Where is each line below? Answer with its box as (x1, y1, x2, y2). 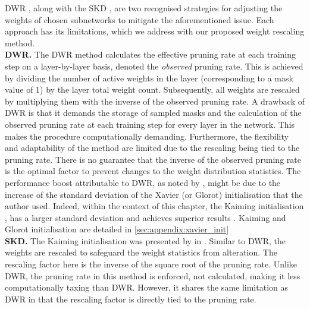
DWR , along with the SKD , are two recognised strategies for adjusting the (5, 2, 283, 14)
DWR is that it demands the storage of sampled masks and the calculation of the (5, 106, 302, 119)
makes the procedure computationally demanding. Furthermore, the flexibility (5, 130, 289, 142)
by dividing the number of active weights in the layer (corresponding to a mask (5, 71, 293, 84)
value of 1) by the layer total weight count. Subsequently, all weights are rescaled (5, 83, 300, 96)
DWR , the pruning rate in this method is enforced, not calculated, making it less (5, 269, 300, 282)
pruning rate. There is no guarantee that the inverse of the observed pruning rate (5, 153, 301, 165)
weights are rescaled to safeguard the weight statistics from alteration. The (5, 246, 277, 258)
